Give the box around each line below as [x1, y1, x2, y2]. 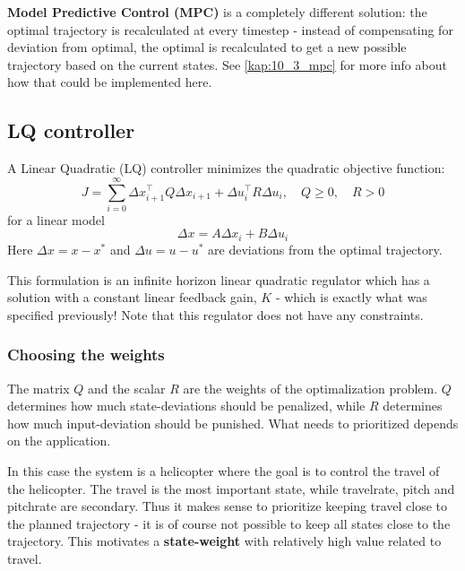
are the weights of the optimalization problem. [183, 378, 438, 397]
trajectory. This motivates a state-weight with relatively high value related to [7, 532, 442, 550]
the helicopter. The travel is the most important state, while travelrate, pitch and [7, 479, 455, 497]
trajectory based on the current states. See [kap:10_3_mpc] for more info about [7, 55, 447, 74]
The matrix [7, 378, 70, 397]
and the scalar [88, 378, 166, 397]
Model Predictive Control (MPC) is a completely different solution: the [7, 3, 427, 21]
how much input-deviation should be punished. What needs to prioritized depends [7, 413, 459, 432]
